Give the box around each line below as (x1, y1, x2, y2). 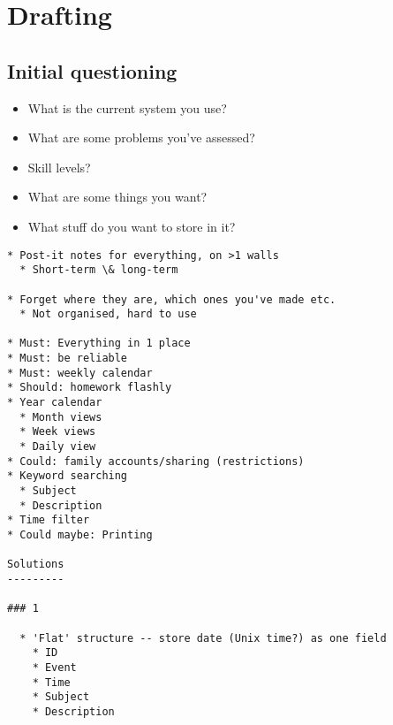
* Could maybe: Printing (7, 529, 153, 542)
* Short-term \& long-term (19, 263, 178, 277)
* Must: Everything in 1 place (7, 337, 191, 350)
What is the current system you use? (27, 98, 227, 117)
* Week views (19, 425, 96, 439)
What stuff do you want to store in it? (27, 217, 236, 235)
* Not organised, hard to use (19, 308, 197, 321)
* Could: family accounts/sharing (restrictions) (7, 454, 305, 468)
